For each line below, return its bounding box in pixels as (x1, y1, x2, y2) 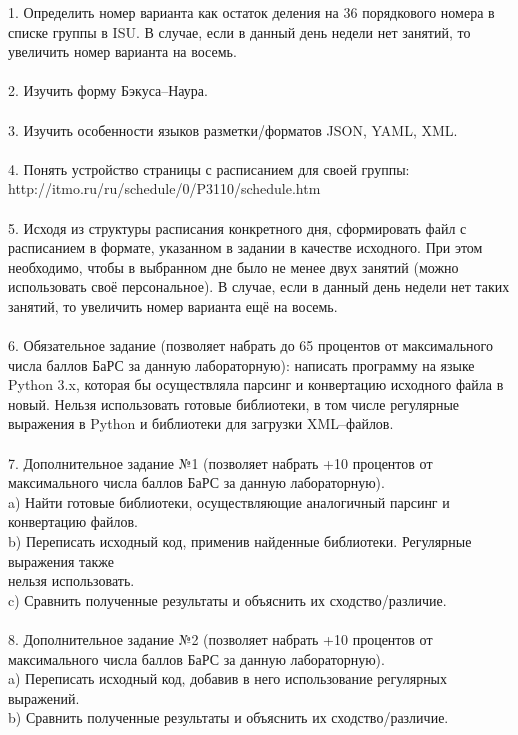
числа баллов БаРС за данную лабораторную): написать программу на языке (8, 354, 475, 375)
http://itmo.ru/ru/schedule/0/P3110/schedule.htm (8, 178, 321, 199)
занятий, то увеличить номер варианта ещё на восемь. (8, 295, 338, 316)
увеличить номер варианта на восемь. (8, 41, 237, 62)
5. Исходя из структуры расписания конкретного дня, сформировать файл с (8, 217, 467, 238)
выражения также (8, 550, 115, 571)
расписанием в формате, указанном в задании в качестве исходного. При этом (8, 237, 483, 258)
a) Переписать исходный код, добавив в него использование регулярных (8, 668, 448, 689)
